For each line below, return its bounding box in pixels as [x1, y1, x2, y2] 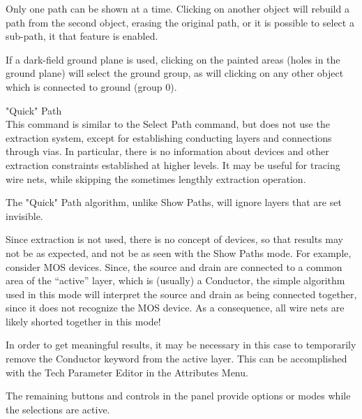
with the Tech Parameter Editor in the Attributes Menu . [6, 365, 248, 379]
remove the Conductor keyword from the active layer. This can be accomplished [6, 351, 347, 366]
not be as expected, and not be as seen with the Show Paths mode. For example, [6, 245, 352, 260]
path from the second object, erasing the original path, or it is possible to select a [6, 15, 354, 29]
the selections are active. [6, 402, 110, 416]
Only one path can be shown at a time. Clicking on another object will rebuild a [6, 1, 349, 15]
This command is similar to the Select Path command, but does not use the [6, 117, 330, 131]
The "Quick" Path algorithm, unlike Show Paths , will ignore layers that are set [6, 195, 342, 209]
